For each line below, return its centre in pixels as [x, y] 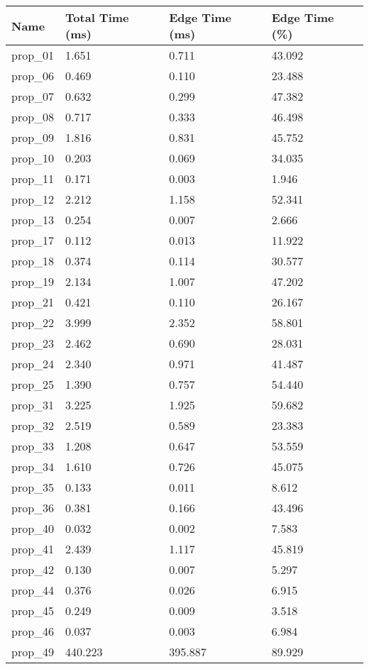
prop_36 [33, 508]
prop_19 [33, 281]
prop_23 [33, 343]
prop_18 [33, 261]
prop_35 [33, 487]
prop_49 [33, 652]
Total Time [97, 17]
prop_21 [33, 302]
